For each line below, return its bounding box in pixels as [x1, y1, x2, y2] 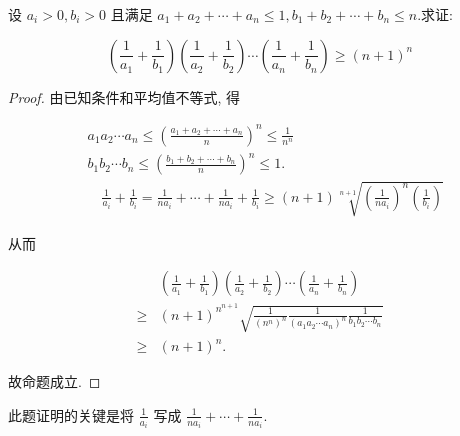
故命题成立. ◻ [8, 371, 101, 392]
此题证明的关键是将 [8, 404, 134, 425]
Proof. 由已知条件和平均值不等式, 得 [8, 86, 241, 107]
